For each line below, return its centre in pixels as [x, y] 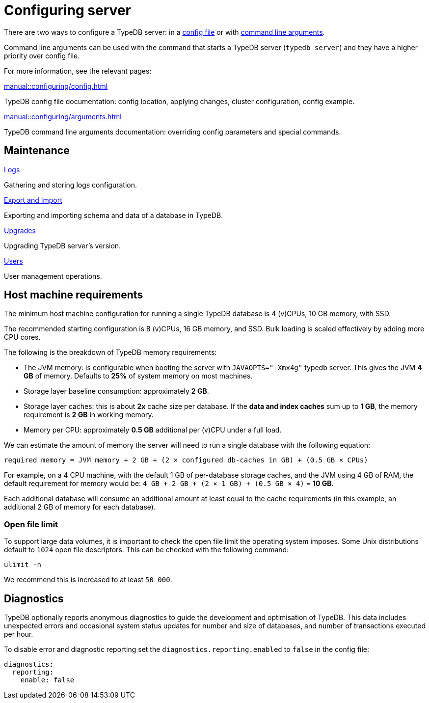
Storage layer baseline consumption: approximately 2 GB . [116, 391]
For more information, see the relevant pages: [78, 71]
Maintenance [37, 151]
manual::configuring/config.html [56, 86]
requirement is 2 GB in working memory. [89, 415]
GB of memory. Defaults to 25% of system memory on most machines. [138, 376]
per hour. [19, 634]
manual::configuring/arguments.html [63, 116]
